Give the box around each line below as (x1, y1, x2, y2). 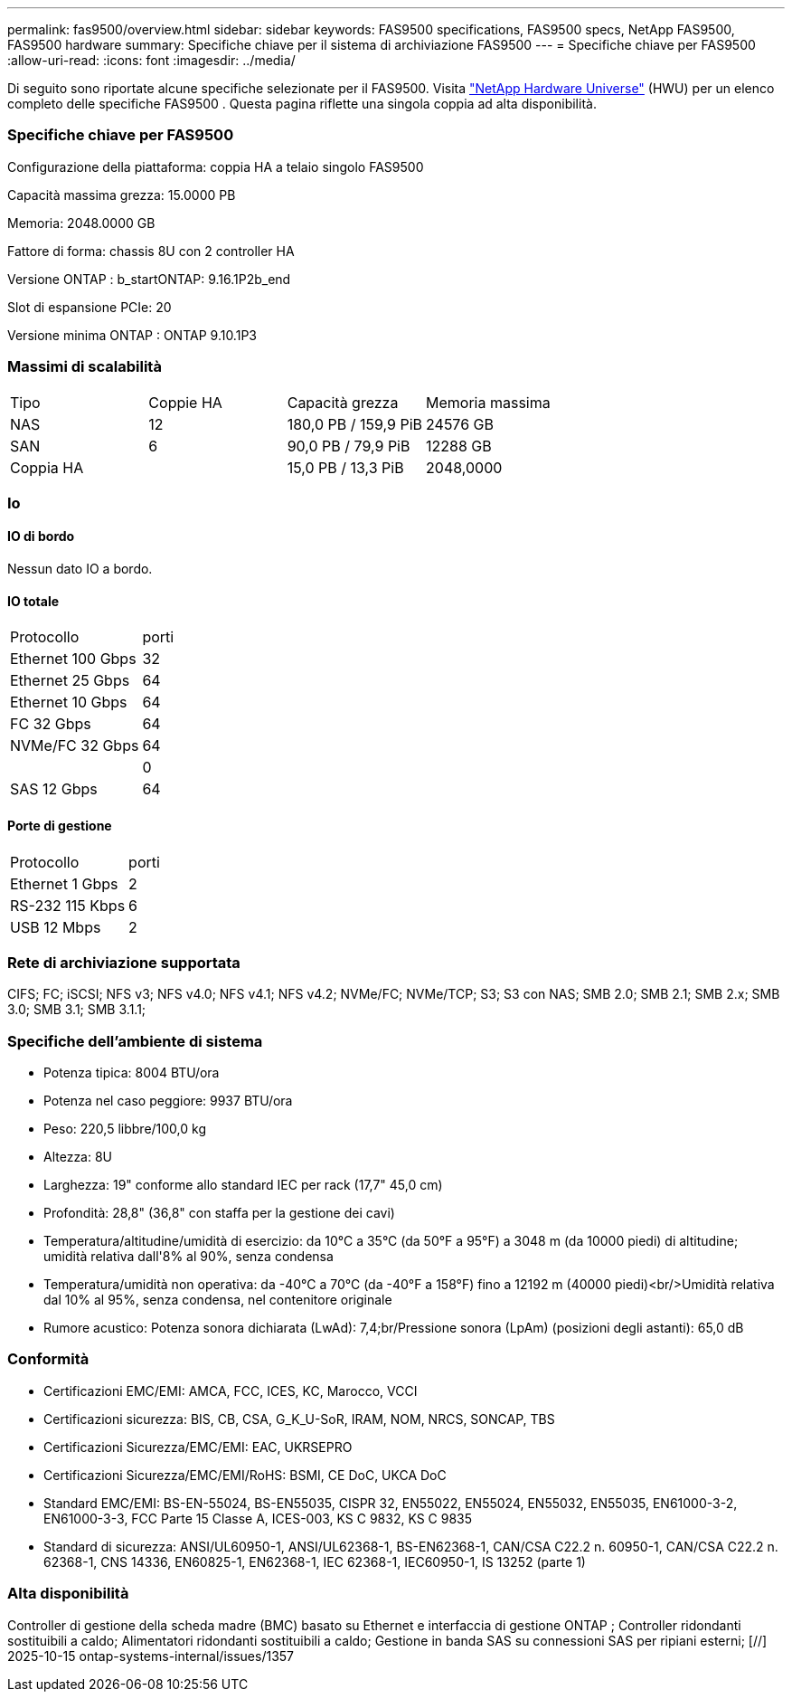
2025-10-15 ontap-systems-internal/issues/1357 (7, 1647, 295, 1664)
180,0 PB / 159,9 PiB (287, 414, 423, 433)
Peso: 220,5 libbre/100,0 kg (43, 1121, 206, 1137)
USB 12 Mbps (10, 917, 101, 936)
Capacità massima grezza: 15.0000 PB (7, 186, 236, 203)
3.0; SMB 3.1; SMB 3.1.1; (7, 1001, 146, 1018)
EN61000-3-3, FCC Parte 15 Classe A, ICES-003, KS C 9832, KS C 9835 (43, 1510, 473, 1526)
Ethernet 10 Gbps (10, 693, 127, 712)
